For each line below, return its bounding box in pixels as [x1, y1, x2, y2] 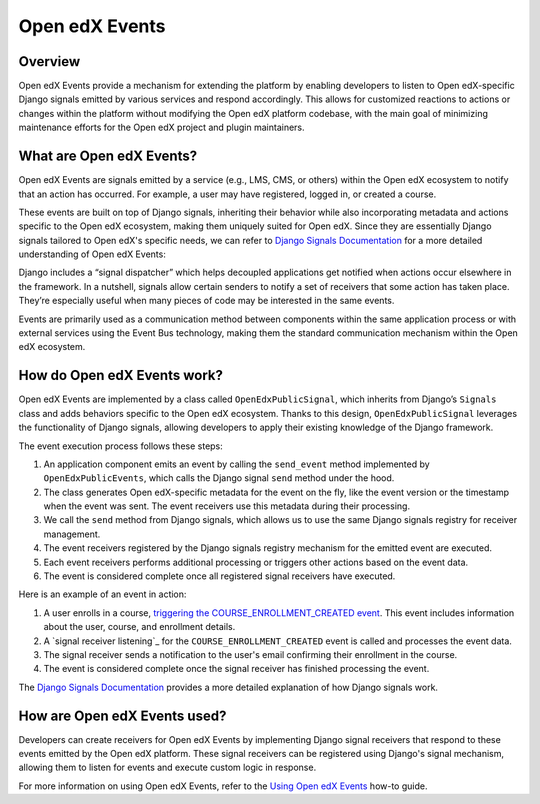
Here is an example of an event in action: [18, 588, 187, 600]
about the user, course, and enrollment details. [43, 621, 236, 633]
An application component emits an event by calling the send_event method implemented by [43, 458, 430, 470]
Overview [18, 53, 81, 70]
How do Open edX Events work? [18, 367, 224, 384]
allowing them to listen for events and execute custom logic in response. [18, 761, 317, 774]
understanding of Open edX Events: [18, 248, 167, 260]
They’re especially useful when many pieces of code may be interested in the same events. [18, 295, 395, 307]
